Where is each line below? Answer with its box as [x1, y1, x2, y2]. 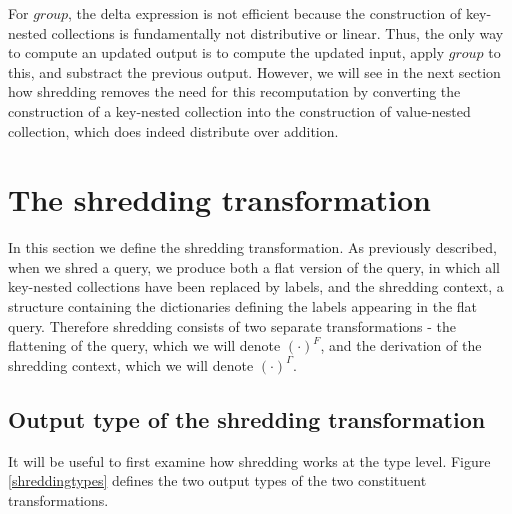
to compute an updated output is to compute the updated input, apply [8, 42, 445, 63]
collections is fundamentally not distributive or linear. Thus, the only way [51, 22, 504, 43]
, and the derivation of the [320, 335, 482, 356]
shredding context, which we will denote [8, 354, 254, 375]
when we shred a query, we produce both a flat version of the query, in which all [8, 256, 500, 277]
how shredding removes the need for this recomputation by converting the [8, 81, 461, 102]
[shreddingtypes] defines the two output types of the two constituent [8, 470, 427, 491]
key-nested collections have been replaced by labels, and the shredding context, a [8, 276, 504, 297]
